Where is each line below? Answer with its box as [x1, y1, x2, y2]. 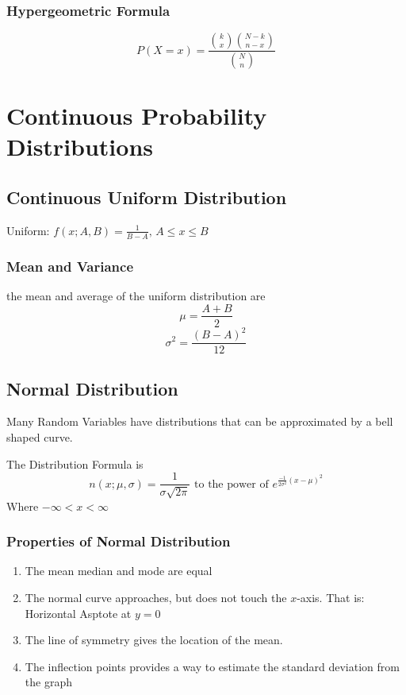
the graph [25, 674, 72, 690]
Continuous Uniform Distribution [6, 185, 287, 210]
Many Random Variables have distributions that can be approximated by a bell [6, 413, 393, 430]
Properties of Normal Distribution [6, 531, 231, 551]
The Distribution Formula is [6, 455, 144, 472]
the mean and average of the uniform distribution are [6, 287, 266, 303]
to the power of [194, 478, 269, 490]
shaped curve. [6, 428, 73, 445]
